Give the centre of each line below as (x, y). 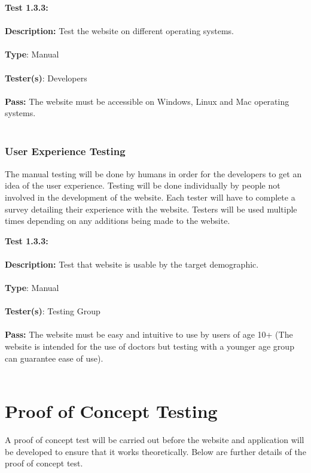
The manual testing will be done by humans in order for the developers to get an (153, 173)
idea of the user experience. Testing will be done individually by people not (143, 185)
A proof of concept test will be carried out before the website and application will (155, 439)
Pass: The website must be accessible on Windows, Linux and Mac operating (147, 101)
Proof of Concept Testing (111, 411)
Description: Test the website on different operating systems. (120, 31)
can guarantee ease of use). (54, 358)
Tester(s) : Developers (46, 78)
